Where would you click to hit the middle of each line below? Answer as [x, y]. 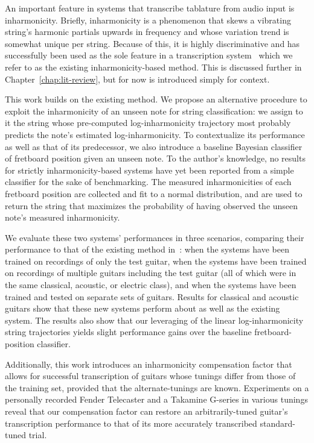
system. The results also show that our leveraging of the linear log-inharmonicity [154, 320]
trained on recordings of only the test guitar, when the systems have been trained [156, 261]
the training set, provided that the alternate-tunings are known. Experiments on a [157, 387]
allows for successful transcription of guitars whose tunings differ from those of [150, 376]
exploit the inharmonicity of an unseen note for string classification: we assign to [154, 111]
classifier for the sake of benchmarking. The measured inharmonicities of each [148, 182]
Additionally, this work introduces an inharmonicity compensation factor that [149, 364]
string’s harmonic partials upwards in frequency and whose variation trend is [147, 32]
